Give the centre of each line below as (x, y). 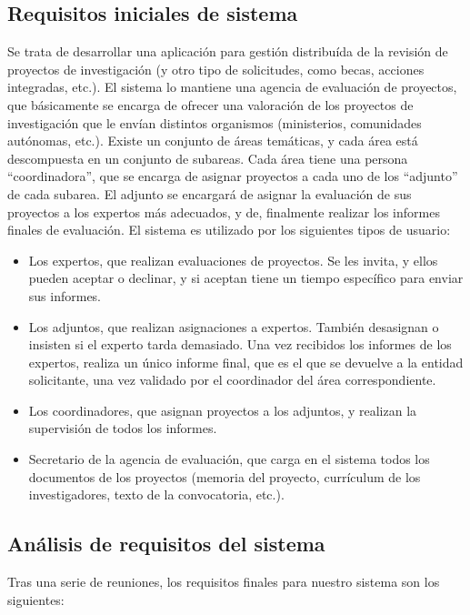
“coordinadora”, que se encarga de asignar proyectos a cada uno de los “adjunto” (233, 176)
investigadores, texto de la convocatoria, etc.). (156, 494)
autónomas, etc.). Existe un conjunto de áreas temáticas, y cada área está (213, 141)
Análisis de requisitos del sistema (166, 544)
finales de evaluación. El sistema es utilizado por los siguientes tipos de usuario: (229, 230)
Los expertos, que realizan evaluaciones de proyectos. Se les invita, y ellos (233, 260)
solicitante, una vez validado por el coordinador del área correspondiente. (232, 380)
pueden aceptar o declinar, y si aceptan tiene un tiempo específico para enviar (246, 278)
